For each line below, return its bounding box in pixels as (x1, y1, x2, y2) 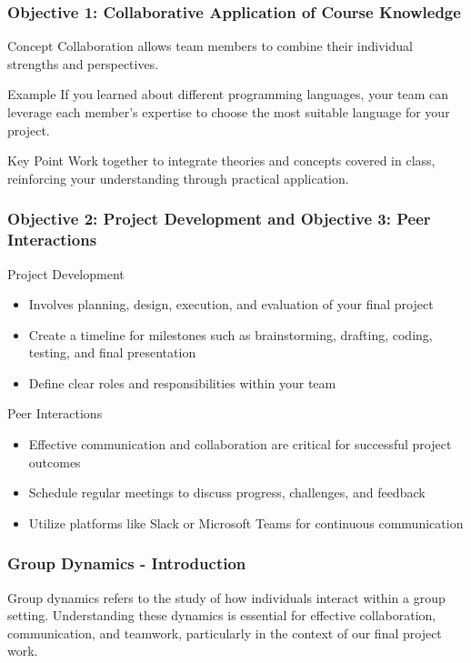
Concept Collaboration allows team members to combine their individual (7, 36, 413, 55)
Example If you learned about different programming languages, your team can (7, 85, 449, 104)
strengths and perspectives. (7, 54, 159, 73)
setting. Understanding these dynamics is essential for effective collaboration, (7, 606, 436, 625)
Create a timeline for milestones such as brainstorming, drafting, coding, (28, 325, 433, 344)
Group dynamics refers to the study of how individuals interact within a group (7, 588, 446, 607)
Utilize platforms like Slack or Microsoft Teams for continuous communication (28, 513, 464, 532)
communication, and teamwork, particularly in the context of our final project (7, 623, 442, 642)
